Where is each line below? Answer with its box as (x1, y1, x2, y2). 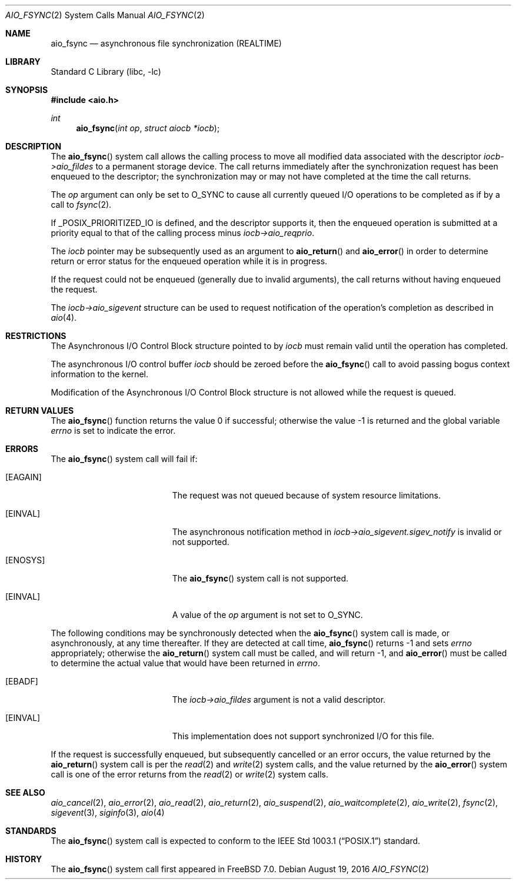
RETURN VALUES (5, 406, 74, 416)
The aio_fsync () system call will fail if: (51, 454, 198, 464)
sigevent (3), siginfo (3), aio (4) (51, 807, 165, 817)
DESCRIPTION (5, 141, 62, 151)
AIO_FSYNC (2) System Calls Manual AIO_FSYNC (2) (5, 10, 205, 20)
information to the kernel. (51, 369, 149, 379)
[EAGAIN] (5, 472, 42, 482)
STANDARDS (5, 826, 56, 836)
